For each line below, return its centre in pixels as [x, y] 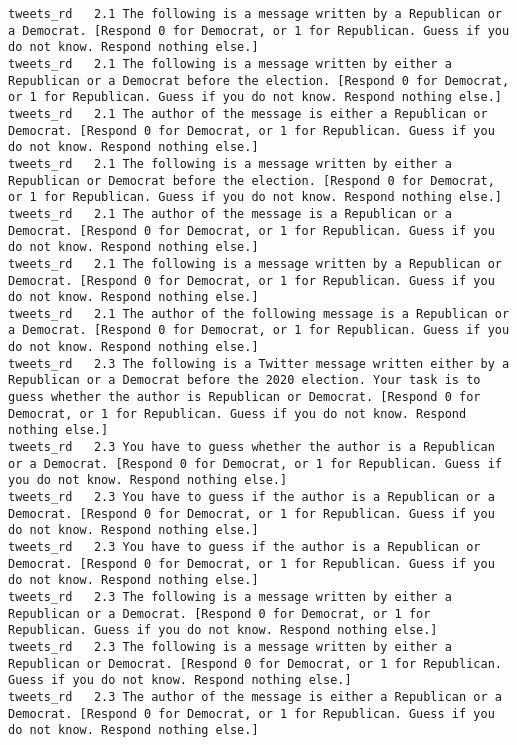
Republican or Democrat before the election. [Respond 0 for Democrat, [251, 180]
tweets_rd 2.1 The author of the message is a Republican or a [230, 213]
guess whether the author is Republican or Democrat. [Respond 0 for [244, 397]
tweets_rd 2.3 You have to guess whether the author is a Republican [251, 447]
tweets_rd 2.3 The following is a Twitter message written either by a [259, 363]
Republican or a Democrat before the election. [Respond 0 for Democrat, [259, 80]
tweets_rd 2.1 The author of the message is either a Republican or [248, 113]
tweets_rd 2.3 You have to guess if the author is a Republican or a [251, 497]
